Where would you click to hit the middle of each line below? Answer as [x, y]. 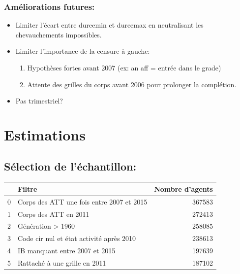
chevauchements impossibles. [59, 34]
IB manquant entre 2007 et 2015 [67, 251]
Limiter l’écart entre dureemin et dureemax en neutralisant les [109, 25]
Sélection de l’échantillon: [70, 166]
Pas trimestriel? [39, 101]
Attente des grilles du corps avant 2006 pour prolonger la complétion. [132, 84]
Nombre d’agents [183, 188]
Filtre [28, 188]
